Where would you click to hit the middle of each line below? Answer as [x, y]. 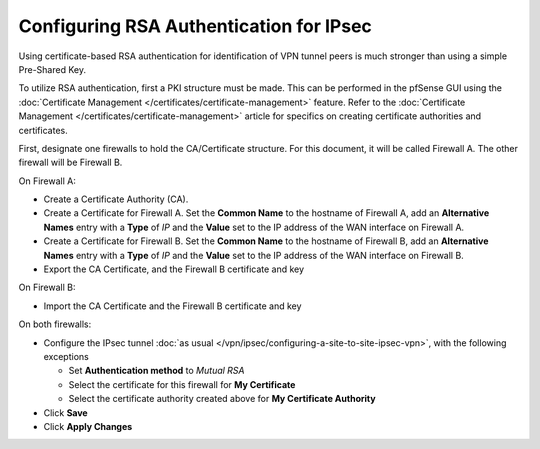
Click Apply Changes [88, 426]
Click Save [66, 412]
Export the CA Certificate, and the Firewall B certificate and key [174, 269]
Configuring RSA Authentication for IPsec [195, 26]
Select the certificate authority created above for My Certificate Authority [222, 399]
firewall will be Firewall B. [70, 162]
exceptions [66, 356]
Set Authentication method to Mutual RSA [156, 371]
